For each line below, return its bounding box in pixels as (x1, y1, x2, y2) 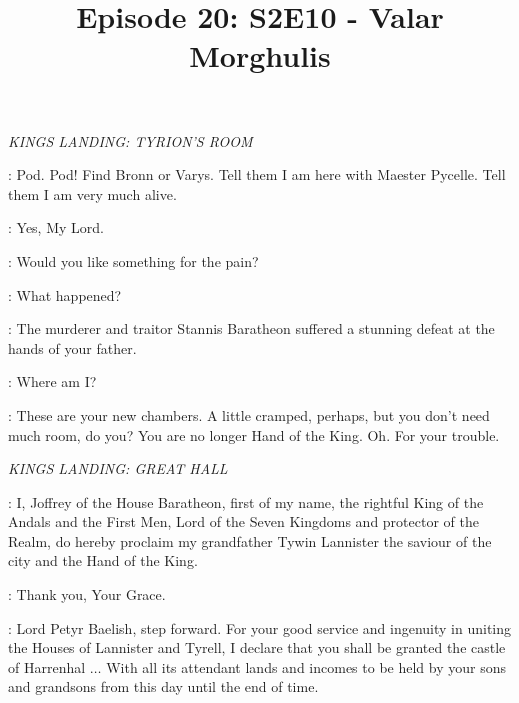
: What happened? (8, 284, 122, 305)
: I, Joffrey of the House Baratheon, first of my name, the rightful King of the (8, 491, 484, 512)
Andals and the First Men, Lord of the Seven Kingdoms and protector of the (8, 511, 479, 532)
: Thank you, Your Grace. (8, 584, 166, 605)
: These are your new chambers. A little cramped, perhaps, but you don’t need (8, 404, 490, 425)
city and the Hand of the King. (8, 550, 198, 571)
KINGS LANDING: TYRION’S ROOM (8, 130, 253, 151)
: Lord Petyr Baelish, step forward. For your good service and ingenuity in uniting (8, 617, 512, 638)
